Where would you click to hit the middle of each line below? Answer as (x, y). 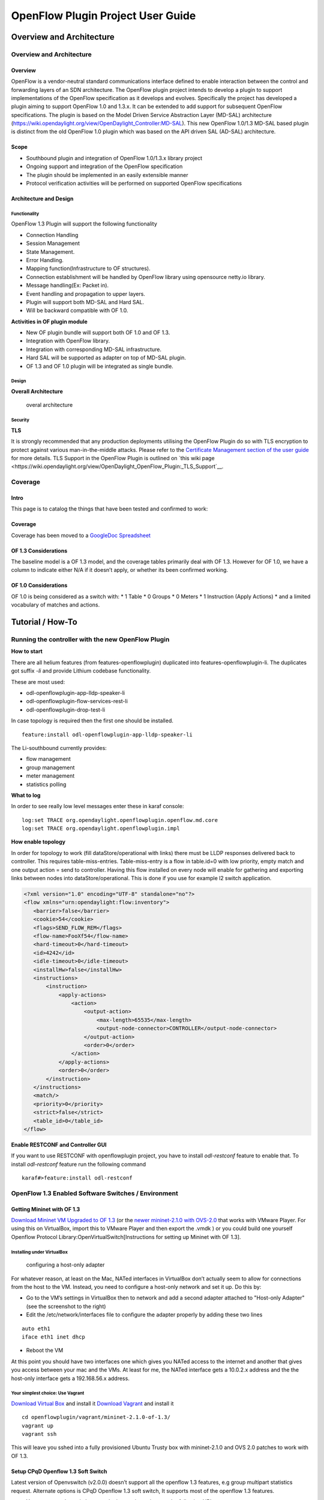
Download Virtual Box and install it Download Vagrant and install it (92, 1403)
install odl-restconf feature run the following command (79, 1164)
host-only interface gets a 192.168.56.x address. (70, 1378)
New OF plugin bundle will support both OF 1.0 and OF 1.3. (98, 332)
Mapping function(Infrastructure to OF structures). (88, 268)
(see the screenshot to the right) (66, 1306)
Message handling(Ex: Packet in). (67, 286)
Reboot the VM (45, 1351)
